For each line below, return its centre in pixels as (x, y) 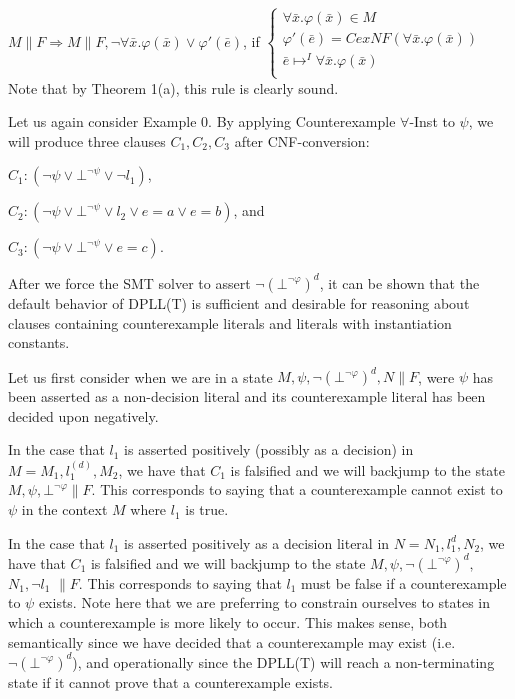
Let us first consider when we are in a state (140, 376)
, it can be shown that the (399, 282)
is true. (207, 509)
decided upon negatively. (83, 415)
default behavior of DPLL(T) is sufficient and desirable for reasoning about (239, 302)
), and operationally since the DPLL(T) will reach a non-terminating (283, 661)
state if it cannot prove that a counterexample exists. (171, 681)
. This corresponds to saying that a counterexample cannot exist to (297, 489)
